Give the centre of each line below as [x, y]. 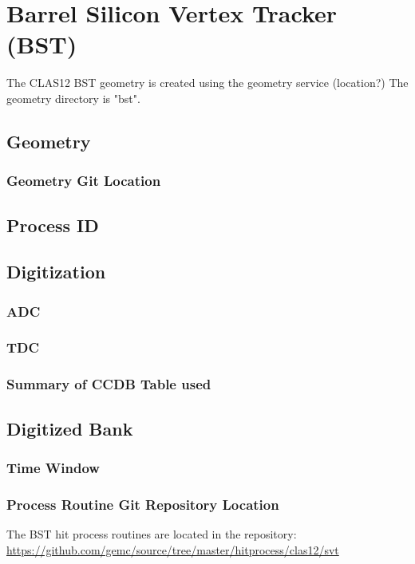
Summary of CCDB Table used [109, 384]
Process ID [53, 225]
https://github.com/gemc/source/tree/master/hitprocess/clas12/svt [173, 549]
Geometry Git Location [84, 181]
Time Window [53, 467]
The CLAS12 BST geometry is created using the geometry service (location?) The [207, 83]
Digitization [56, 272]
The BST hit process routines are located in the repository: [152, 534]
